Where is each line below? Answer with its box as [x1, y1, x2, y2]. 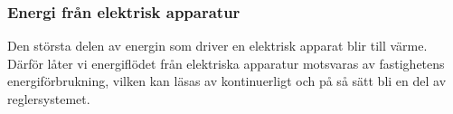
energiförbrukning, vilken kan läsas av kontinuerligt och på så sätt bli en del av [7, 71, 447, 90]
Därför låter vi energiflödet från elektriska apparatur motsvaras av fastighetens [7, 53, 445, 72]
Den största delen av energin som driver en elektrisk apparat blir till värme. [7, 36, 428, 55]
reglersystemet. [7, 90, 90, 108]
